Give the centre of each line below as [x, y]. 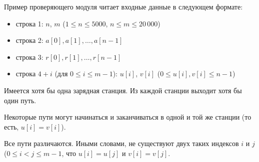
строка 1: [29, 23]
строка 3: [29, 57]
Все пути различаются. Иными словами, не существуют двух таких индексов [121, 143]
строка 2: [29, 40]
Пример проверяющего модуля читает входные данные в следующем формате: [123, 6]
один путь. [20, 100]
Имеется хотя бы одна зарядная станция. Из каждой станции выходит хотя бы [123, 90]
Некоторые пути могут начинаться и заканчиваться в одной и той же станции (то [128, 117]
